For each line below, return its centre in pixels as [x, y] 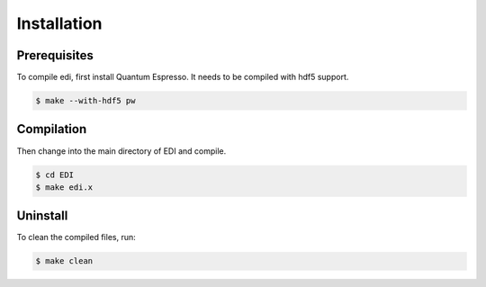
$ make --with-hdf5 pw [85, 101]
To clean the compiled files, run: [76, 238]
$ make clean [64, 261]
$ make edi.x [64, 187]
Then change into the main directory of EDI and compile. [121, 151]
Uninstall [42, 216]
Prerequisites [55, 55]
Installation [59, 23]
